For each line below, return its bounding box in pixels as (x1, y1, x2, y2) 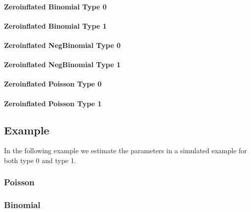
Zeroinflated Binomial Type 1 (4, 20, 107, 31)
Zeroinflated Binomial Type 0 (4, 1, 107, 11)
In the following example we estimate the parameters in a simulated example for (4, 145, 247, 156)
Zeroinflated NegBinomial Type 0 (4, 40, 121, 50)
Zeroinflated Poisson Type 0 (4, 79, 102, 89)
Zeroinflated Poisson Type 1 (4, 98, 102, 108)
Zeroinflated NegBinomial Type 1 (4, 59, 121, 70)
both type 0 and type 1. (4, 155, 76, 165)
